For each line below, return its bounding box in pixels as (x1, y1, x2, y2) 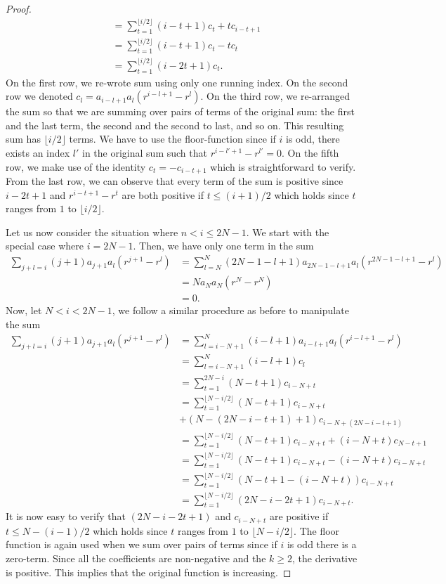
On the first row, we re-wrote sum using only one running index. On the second (6, 74, 348, 89)
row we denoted (6, 89, 73, 103)
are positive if (269, 509, 329, 524)
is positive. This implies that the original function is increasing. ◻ (6, 564, 291, 579)
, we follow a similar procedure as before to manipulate (112, 303, 349, 318)
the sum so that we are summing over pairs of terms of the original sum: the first (6, 104, 355, 119)
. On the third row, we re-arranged (200, 89, 350, 103)
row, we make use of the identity (6, 159, 146, 174)
